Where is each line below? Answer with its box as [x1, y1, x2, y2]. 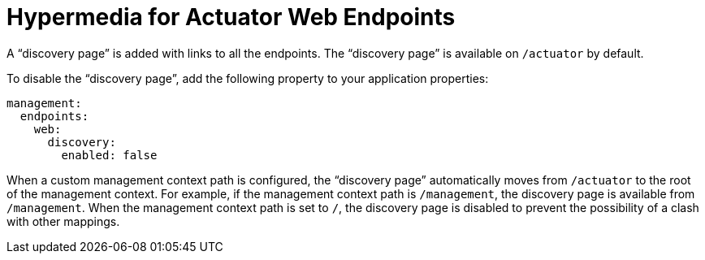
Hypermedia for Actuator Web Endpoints [6, 3, 456, 31]
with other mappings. [6, 214, 120, 228]
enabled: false [61, 148, 158, 162]
